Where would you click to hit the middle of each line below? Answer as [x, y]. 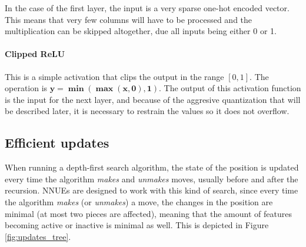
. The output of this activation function [230, 88]
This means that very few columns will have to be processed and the [129, 19]
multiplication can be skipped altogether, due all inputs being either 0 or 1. [141, 31]
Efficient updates [57, 143]
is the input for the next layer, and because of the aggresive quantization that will [153, 99]
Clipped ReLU [35, 54]
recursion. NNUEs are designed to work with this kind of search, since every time [152, 190]
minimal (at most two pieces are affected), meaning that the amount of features [148, 213]
